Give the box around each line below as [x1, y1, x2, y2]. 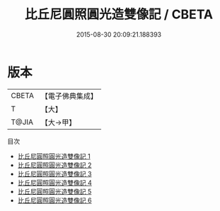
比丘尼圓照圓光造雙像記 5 [17, 187, 92, 195]
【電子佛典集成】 [40, 91, 98, 101]
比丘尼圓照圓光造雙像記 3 [17, 169, 92, 178]
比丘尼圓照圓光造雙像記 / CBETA [24, 6, 214, 23]
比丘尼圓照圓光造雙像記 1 [17, 152, 91, 160]
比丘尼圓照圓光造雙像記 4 [17, 178, 92, 187]
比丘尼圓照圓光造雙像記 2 [17, 160, 92, 169]
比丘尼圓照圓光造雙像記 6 [17, 195, 92, 205]
